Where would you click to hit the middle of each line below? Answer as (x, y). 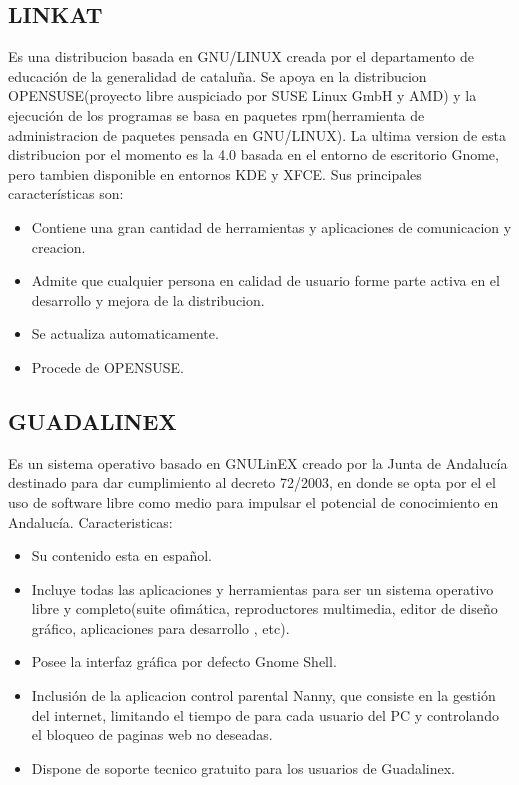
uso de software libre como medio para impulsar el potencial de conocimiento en (253, 501)
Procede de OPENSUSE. (107, 366)
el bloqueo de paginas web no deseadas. (152, 734)
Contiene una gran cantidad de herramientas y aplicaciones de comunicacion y (271, 226)
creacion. (58, 246)
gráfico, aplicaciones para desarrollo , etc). (160, 627)
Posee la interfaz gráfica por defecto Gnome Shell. (184, 661)
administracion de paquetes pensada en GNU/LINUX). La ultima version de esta (257, 134)
